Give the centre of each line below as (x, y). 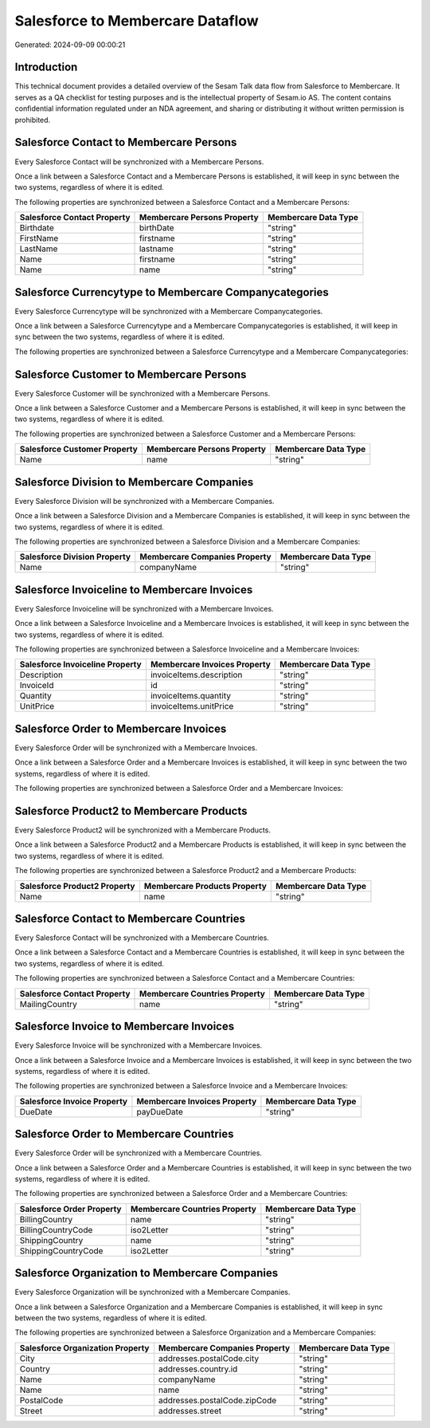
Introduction (46, 67)
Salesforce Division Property (75, 557)
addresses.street (190, 1410)
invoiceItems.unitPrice (192, 706)
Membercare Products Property (205, 886)
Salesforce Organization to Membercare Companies (147, 1273)
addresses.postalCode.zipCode (217, 1400)
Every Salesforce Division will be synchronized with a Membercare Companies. (145, 501)
